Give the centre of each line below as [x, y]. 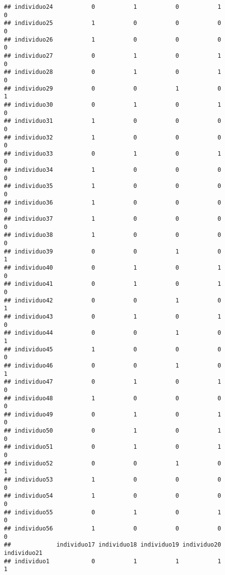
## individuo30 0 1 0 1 [112, 104]
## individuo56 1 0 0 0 [112, 529]
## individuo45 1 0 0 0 [112, 349]
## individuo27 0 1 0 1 [112, 56]
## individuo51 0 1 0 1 [112, 447]
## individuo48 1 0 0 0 [112, 398]
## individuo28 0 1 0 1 [112, 72]
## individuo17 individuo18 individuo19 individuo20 [112, 545]
